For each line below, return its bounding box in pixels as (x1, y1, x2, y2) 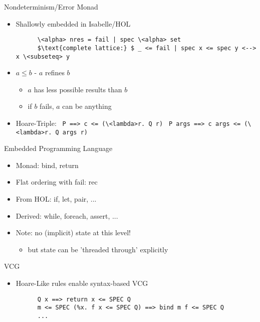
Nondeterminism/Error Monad (4, 2, 98, 12)
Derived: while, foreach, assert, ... (16, 210, 118, 221)
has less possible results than (34, 84, 122, 94)
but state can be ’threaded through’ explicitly (28, 244, 168, 254)
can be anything (62, 101, 112, 111)
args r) (62, 128, 88, 136)
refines (45, 67, 65, 78)
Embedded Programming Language (4, 143, 113, 153)
